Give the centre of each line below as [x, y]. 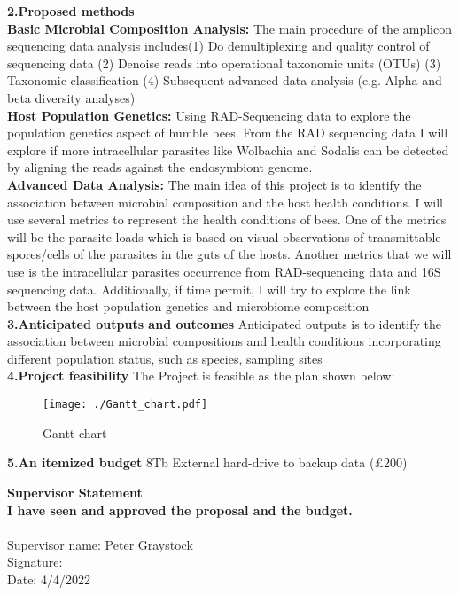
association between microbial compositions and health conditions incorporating [224, 341]
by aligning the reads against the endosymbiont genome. [160, 167]
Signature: [35, 562]
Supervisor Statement [75, 492]
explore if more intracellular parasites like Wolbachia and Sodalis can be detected [228, 149]
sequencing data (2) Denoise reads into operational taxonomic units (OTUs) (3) [224, 63]
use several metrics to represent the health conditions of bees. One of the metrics [227, 219]
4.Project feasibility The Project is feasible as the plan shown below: [201, 376]
